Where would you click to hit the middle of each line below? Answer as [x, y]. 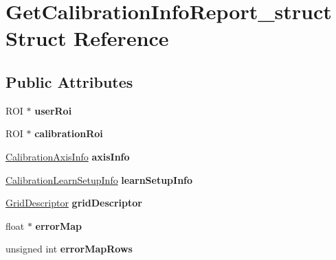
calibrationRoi [69, 133]
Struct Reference [87, 38]
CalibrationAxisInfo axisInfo [68, 156]
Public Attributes [69, 81]
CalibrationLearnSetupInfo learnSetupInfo [99, 179]
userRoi [53, 110]
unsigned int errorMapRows [69, 249]
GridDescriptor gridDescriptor [74, 203]
